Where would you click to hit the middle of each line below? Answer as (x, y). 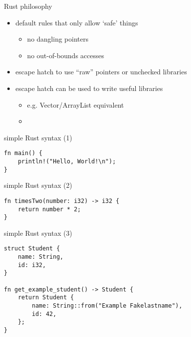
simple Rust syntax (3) (38, 233)
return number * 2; (49, 209)
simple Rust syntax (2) (38, 185)
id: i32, (32, 265)
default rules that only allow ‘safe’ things (77, 22)
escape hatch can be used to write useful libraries (89, 88)
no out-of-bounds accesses (65, 55)
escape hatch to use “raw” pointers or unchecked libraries (101, 72)
